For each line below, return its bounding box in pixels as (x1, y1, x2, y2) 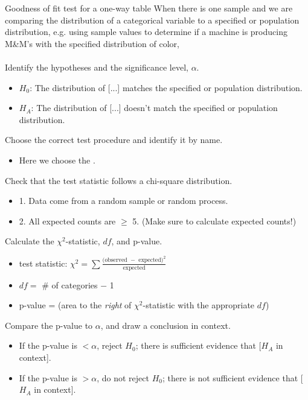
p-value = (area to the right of (19, 299, 132, 311)
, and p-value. (111, 235, 162, 247)
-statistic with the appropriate (143, 299, 255, 311)
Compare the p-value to (5, 319, 93, 331)
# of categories (42, 278, 98, 291)
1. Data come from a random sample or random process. (19, 194, 228, 207)
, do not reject (97, 371, 149, 384)
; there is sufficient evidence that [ (135, 339, 261, 352)
